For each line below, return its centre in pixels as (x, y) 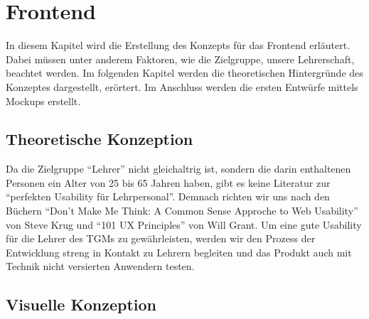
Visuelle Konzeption (81, 304)
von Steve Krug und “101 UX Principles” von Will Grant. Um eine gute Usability (184, 224)
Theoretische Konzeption (100, 139)
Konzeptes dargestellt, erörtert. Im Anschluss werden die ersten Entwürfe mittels (182, 86)
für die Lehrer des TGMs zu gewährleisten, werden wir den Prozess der (161, 238)
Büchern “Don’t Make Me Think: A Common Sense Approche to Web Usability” (182, 211)
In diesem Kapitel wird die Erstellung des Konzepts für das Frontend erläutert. (178, 45)
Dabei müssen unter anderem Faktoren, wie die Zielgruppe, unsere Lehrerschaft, (180, 59)
